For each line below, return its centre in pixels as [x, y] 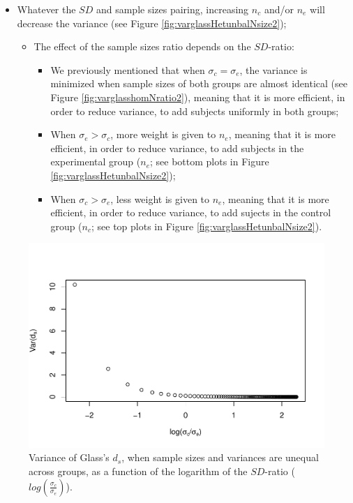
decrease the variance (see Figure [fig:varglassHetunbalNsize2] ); [152, 23]
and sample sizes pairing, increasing [172, 9]
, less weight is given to [160, 198]
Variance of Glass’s [69, 457]
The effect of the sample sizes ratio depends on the [142, 46]
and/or [279, 9]
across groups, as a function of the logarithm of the [138, 471]
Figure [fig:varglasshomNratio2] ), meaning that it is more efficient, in [198, 97]
